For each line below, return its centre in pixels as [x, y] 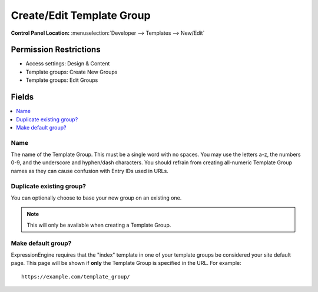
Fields [22, 97]
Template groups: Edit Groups [62, 80]
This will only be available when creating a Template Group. [99, 225]
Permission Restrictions [56, 50]
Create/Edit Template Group [81, 15]
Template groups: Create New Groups [72, 72]
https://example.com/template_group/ [76, 276]
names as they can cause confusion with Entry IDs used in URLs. [90, 171]
